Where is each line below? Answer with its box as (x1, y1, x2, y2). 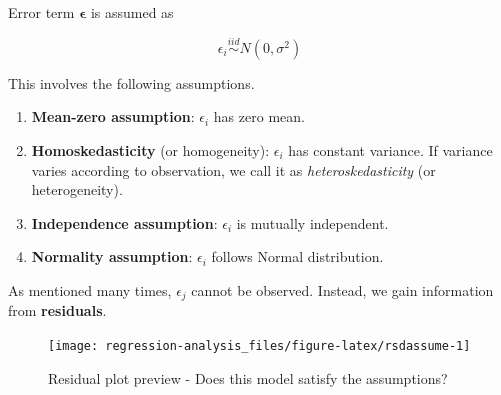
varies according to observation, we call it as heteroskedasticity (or (31, 159, 436, 180)
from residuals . (8, 300, 107, 321)
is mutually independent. (236, 212, 389, 233)
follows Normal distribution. (211, 246, 384, 267)
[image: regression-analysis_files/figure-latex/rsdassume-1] (48, 339, 471, 354)
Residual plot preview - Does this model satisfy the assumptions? (48, 367, 448, 388)
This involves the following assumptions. (8, 72, 255, 93)
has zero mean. (213, 106, 305, 127)
